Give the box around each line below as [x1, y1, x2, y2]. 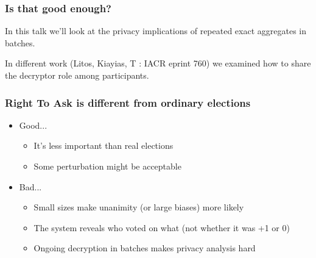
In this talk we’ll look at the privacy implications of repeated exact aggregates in [5, 24, 306, 37]
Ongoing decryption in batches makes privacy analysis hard [33, 242, 256, 254]
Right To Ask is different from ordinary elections [5, 95, 251, 110]
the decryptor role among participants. [5, 69, 149, 81]
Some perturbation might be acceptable [33, 160, 181, 172]
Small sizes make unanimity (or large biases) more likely [33, 201, 244, 213]
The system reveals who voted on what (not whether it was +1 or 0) [33, 221, 290, 234]
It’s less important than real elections [33, 139, 174, 152]
